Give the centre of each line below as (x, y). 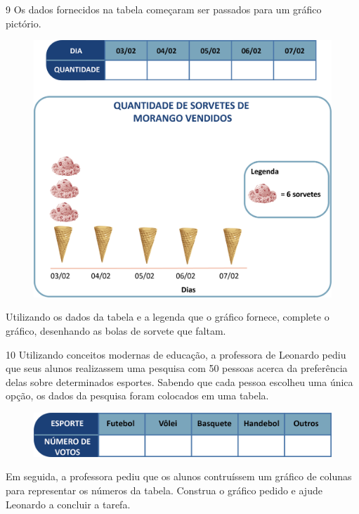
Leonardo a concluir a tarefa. (68, 504)
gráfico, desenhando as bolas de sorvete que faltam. (116, 330)
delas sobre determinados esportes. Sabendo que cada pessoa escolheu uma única (179, 381)
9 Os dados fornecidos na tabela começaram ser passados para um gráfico (164, 9)
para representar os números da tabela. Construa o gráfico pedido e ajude (164, 490)
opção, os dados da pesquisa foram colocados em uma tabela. (137, 396)
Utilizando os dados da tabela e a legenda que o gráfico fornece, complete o (168, 317)
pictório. (24, 23)
